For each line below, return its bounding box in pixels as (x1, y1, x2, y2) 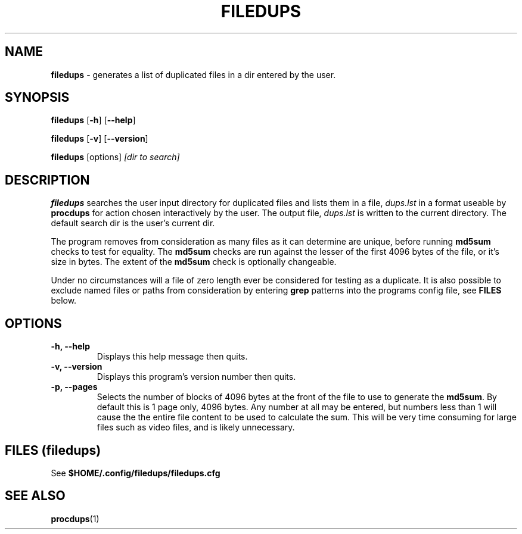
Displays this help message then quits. (97, 351, 248, 362)
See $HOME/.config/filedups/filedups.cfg (51, 467, 220, 478)
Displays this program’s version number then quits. (97, 371, 296, 382)
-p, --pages (51, 382, 98, 392)
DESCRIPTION (5, 172, 90, 188)
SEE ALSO (5, 488, 66, 504)
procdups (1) (51, 513, 100, 524)
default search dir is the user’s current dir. (51, 218, 215, 229)
